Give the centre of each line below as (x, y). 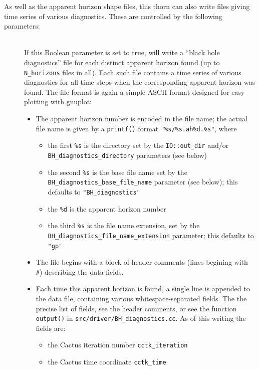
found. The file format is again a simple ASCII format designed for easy (135, 91)
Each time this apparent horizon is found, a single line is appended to (143, 289)
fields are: (51, 328)
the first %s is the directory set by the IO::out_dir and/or (138, 145)
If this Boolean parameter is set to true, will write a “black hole (122, 52)
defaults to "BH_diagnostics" (94, 191)
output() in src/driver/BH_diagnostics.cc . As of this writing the (141, 318)
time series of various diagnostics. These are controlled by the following (113, 16)
